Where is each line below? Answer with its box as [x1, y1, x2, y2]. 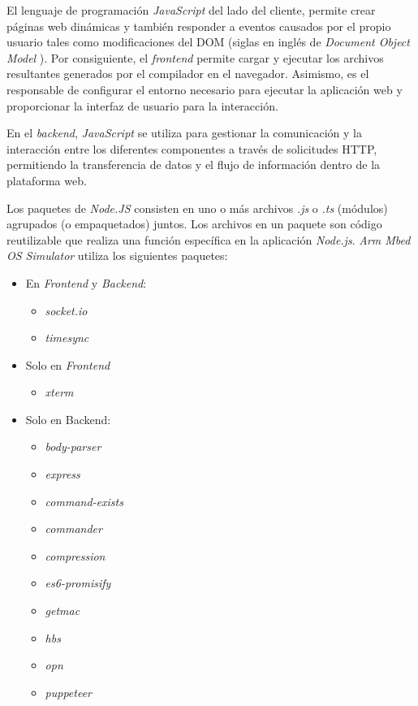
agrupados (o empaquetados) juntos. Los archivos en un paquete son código [6, 215, 382, 232]
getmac [45, 602, 80, 619]
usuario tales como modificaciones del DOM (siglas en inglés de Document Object [6, 33, 410, 50]
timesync [45, 329, 89, 346]
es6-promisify [45, 574, 111, 591]
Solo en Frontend [25, 356, 110, 373]
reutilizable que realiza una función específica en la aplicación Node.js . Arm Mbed [6, 231, 411, 248]
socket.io [45, 301, 88, 318]
